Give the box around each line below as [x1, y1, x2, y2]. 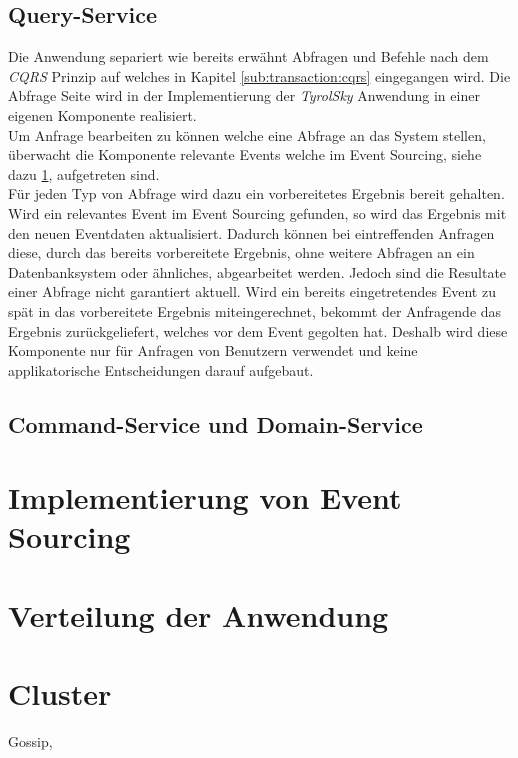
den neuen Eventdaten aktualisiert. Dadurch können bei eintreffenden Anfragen [8, 222, 495, 243]
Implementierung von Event [8, 477, 402, 518]
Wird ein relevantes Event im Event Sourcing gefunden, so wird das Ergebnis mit [8, 202, 507, 223]
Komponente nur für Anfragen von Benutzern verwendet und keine [8, 340, 418, 361]
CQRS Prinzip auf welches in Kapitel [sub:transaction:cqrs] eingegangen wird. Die [8, 65, 511, 86]
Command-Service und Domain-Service [8, 408, 423, 439]
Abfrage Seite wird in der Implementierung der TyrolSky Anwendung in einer [8, 85, 480, 106]
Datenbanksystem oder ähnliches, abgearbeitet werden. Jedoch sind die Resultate [8, 261, 507, 282]
